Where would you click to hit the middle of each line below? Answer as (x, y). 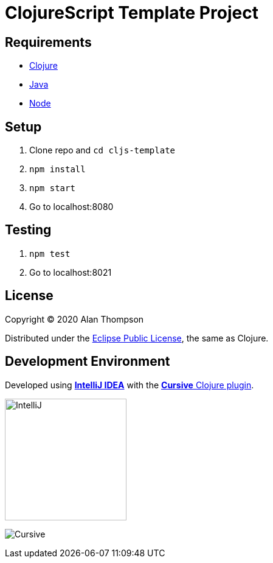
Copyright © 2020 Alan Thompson (74, 319)
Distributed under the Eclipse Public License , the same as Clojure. (137, 338)
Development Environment (88, 362)
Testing (28, 230)
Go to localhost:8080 (71, 207)
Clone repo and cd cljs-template (102, 150)
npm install (57, 170)
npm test (50, 254)
